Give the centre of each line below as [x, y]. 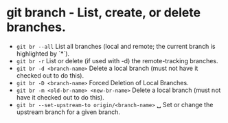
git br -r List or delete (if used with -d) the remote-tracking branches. [117, 60]
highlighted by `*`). [43, 54]
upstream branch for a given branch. [68, 112]
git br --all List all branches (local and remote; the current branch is [116, 46]
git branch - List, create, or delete [103, 13]
